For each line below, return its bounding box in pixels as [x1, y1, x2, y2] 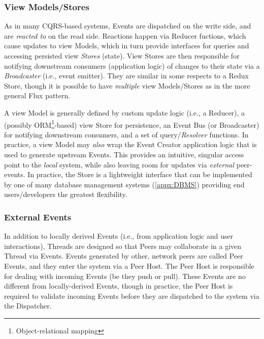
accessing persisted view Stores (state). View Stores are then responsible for [4, 50, 240, 61]
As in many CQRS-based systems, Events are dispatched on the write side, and [4, 20, 251, 31]
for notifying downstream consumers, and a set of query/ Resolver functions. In [4, 129, 249, 139]
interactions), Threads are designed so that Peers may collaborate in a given [4, 240, 242, 251]
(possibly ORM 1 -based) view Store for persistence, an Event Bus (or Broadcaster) [4, 118, 259, 130]
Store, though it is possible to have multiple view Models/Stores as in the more [4, 80, 250, 91]
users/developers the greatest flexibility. [4, 189, 127, 200]
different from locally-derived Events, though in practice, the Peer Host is [4, 280, 233, 291]
